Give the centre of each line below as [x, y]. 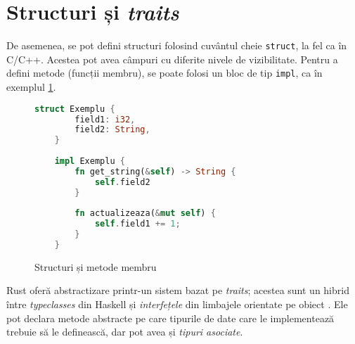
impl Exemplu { [90, 161]
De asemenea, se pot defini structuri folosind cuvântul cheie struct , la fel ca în [177, 45]
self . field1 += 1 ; [137, 224]
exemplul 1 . [31, 87]
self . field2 [122, 182]
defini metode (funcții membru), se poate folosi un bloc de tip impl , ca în [164, 73]
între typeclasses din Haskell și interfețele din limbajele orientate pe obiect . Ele [177, 304]
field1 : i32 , [105, 119]
